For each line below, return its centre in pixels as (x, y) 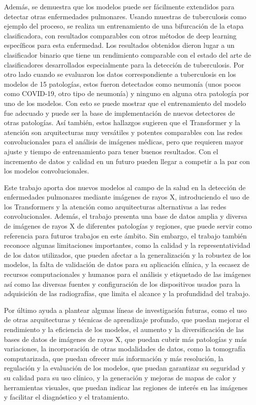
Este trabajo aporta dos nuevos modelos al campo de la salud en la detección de (125, 187)
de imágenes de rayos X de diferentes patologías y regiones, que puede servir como (128, 226)
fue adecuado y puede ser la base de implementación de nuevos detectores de (120, 113)
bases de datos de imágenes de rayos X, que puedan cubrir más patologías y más (126, 339)
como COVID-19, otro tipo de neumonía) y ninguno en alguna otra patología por (127, 93)
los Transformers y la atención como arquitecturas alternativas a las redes (115, 206)
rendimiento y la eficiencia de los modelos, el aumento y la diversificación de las (124, 329)
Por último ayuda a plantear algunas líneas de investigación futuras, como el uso (126, 310)
